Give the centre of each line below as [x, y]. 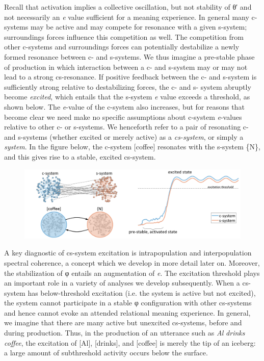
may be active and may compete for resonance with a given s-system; [139, 27]
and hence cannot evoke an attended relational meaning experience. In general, [127, 312]
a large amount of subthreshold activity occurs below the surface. [106, 353]
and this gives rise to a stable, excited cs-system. [80, 156]
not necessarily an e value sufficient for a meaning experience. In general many [127, 17]
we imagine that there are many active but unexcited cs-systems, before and [123, 323]
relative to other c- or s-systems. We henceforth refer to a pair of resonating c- [126, 127]
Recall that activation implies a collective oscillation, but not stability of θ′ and [128, 7]
